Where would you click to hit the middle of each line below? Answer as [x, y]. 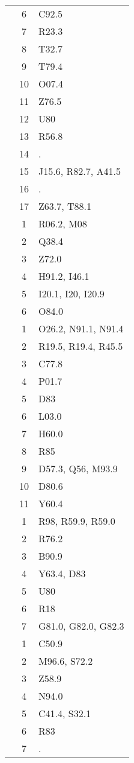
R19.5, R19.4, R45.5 [81, 346]
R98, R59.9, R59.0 [77, 521]
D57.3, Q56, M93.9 [78, 468]
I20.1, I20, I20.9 [72, 293]
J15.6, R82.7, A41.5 [80, 171]
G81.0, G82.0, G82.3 [81, 626]
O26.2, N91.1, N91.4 [81, 328]
